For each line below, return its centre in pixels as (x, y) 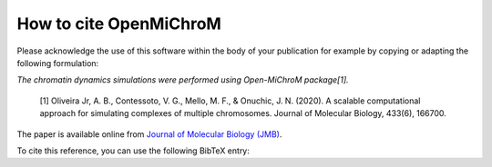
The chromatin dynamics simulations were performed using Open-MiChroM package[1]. (183, 80)
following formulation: (58, 63)
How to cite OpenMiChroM (119, 24)
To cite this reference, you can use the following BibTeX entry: (133, 151)
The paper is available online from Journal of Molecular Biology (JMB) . (149, 134)
